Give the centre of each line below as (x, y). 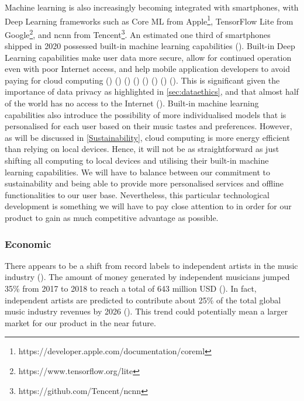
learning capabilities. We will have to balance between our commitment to (137, 172)
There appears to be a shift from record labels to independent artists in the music (151, 265)
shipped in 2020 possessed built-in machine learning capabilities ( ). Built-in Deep (150, 46)
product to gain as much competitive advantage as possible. (112, 217)
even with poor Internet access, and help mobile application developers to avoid (148, 69)
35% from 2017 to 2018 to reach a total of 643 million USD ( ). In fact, (131, 288)
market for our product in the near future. (80, 322)
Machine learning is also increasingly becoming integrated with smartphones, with (152, 7)
